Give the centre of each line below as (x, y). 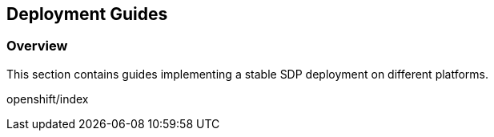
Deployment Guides (87, 14)
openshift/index (48, 99)
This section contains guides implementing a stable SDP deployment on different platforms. (248, 74)
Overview (37, 46)
